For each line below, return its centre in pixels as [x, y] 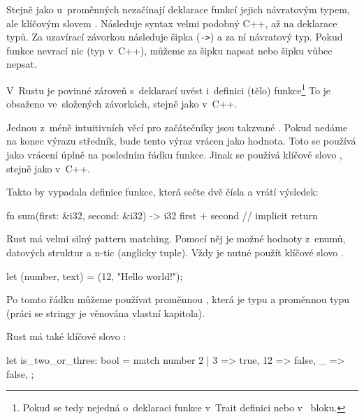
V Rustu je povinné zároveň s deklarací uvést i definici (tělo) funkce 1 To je [169, 89]
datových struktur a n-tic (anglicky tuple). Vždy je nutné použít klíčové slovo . [175, 252]
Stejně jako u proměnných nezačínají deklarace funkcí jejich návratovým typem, [178, 9]
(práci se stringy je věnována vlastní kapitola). [106, 313]
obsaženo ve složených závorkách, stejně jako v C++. [122, 104]
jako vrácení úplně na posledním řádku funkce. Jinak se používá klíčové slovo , [174, 155]
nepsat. [22, 64]
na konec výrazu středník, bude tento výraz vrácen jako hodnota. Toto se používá [181, 141]
